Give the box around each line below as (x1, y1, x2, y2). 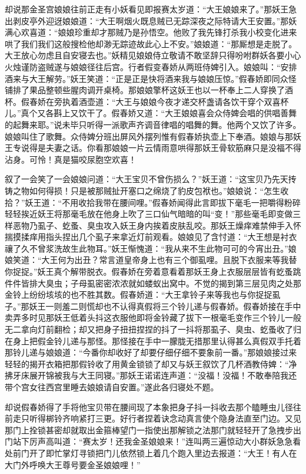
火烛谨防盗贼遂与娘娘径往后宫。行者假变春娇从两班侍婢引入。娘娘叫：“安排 (5, 60, 297, 73)
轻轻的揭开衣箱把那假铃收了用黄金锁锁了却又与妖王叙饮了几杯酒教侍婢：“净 (5, 357, 297, 370)
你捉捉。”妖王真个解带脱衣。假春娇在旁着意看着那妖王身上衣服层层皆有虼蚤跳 (5, 265, 301, 278)
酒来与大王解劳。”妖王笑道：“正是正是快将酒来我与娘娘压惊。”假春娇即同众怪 (5, 72, 297, 84)
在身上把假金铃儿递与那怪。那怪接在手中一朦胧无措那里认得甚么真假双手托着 (5, 334, 301, 347)
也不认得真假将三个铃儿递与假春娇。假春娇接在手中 (103, 299, 301, 312)
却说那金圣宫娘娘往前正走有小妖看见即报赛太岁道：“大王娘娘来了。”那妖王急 (5, 3, 297, 15)
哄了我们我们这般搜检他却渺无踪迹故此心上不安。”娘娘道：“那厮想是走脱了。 (5, 37, 297, 50)
